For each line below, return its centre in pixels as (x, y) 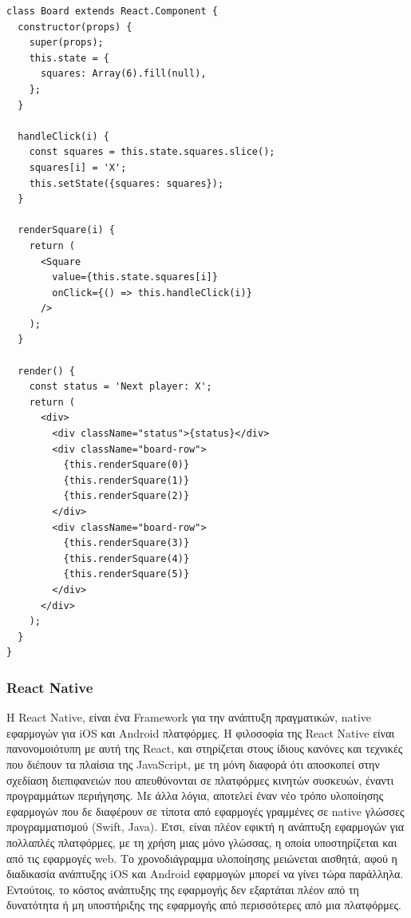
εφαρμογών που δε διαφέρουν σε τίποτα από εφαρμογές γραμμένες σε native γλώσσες (205, 811)
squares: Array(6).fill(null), (123, 74)
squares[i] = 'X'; (78, 167)
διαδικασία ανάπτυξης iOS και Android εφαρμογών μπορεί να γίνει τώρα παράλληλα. (205, 874)
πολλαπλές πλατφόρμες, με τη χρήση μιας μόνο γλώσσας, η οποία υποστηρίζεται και (202, 842)
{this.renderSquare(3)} (126, 543)
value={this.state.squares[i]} (135, 277)
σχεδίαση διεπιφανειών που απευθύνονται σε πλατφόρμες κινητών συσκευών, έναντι (200, 780)
